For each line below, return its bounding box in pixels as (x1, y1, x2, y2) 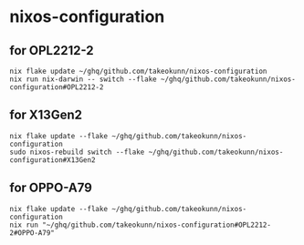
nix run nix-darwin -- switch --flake (9, 75, 157, 84)
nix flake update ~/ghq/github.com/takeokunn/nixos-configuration (9, 66, 267, 76)
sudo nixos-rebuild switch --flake (9, 148, 145, 157)
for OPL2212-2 (9, 43, 94, 58)
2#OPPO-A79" (9, 228, 55, 238)
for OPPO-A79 (9, 180, 93, 196)
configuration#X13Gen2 (9, 155, 96, 165)
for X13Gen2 (9, 107, 82, 123)
